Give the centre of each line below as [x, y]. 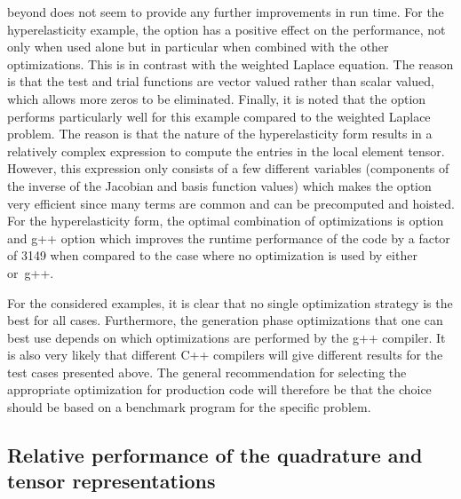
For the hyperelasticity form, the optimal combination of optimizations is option [226, 221]
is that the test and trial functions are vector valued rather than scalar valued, [221, 81]
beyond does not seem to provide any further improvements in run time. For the [226, 12]
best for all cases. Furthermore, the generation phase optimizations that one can [225, 320]
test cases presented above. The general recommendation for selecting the [207, 372]
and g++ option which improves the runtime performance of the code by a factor [229, 238]
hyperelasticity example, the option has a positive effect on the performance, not [227, 29]
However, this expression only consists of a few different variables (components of [228, 168]
